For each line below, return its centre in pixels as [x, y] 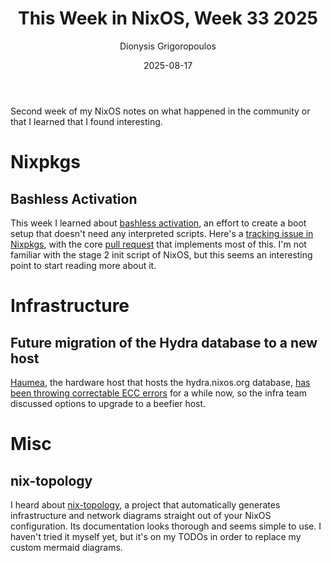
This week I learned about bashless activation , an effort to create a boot [158, 223]
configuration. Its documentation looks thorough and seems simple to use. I [166, 526]
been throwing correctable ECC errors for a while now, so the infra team [158, 393]
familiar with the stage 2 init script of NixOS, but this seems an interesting [161, 254]
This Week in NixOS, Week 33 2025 [167, 18]
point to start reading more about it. [83, 265]
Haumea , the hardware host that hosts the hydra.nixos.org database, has [160, 382]
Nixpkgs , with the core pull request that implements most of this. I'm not [158, 244]
